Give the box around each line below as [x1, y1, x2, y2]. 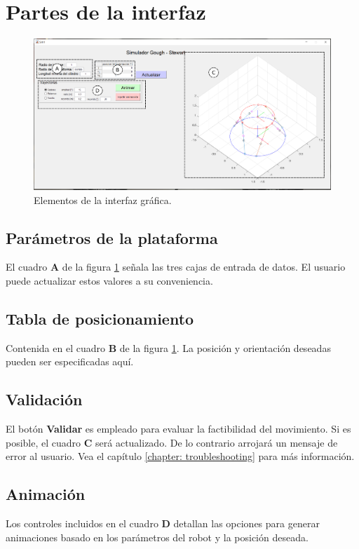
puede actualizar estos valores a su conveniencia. [6, 273, 213, 288]
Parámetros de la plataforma [6, 226, 218, 248]
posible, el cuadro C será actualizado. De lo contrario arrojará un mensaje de [6, 435, 338, 449]
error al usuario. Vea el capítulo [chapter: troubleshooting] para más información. [6, 449, 355, 463]
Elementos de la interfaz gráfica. [34, 192, 172, 207]
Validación [6, 388, 83, 410]
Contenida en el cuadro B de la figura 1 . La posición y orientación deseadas [6, 340, 331, 355]
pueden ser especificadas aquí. [6, 354, 134, 369]
